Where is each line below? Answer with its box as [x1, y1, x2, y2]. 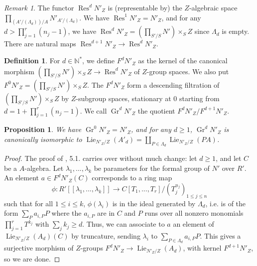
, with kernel [183, 243, 222, 253]
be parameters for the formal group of [94, 162, 210, 173]
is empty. [222, 26, 250, 36]
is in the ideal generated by [112, 198, 196, 208]
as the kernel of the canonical [138, 55, 228, 66]
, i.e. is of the [205, 198, 246, 208]
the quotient [137, 105, 175, 116]
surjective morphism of [4, 243, 74, 253]
